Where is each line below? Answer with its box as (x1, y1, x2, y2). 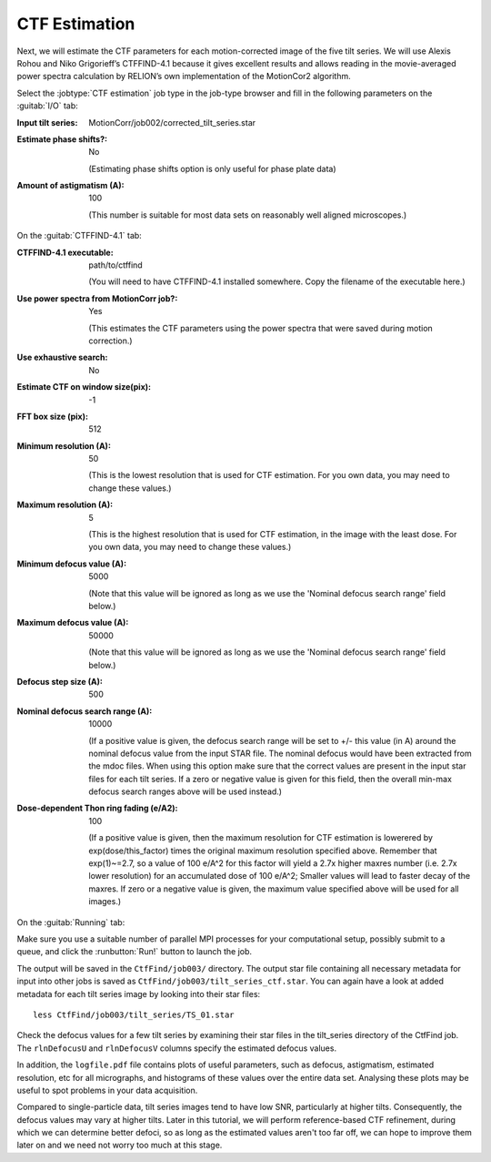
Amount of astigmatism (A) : (16, 180, 125, 191)
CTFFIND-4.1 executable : (16, 247, 114, 258)
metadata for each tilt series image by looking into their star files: (16, 988, 261, 999)
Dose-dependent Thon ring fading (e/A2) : (16, 802, 178, 814)
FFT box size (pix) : (16, 411, 88, 422)
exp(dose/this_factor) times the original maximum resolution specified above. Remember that (88, 845, 437, 856)
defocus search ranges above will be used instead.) (88, 786, 282, 797)
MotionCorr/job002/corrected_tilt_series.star (88, 117, 256, 127)
